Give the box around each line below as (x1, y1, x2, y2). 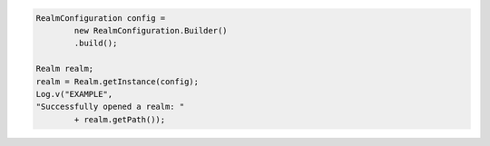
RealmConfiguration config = (35, 13, 166, 23)
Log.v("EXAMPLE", (35, 89, 113, 99)
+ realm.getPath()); (73, 114, 166, 124)
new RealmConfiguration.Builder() (73, 25, 228, 35)
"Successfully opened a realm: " (35, 102, 185, 112)
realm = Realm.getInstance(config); (35, 76, 200, 86)
